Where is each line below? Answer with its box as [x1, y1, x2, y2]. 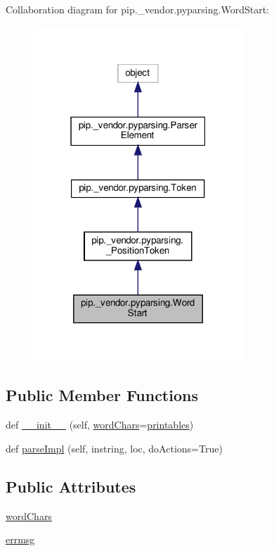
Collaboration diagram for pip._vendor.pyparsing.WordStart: [6, 2, 269, 16]
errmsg [6, 532, 35, 547]
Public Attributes [6, 475, 136, 497]
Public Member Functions [6, 384, 198, 406]
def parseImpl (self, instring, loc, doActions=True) [6, 441, 223, 455]
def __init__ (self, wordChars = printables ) [6, 417, 194, 432]
